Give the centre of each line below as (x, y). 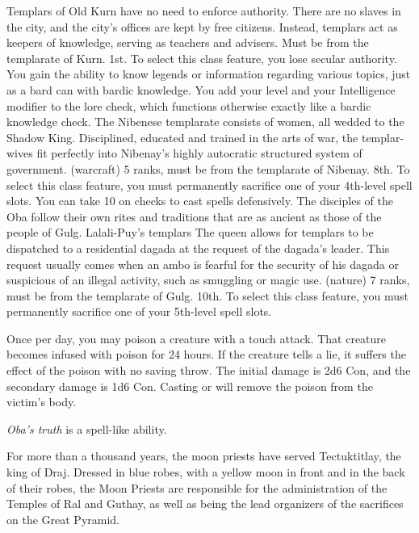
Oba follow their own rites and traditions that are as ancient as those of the (194, 216)
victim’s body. (42, 402)
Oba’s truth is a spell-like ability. (87, 428)
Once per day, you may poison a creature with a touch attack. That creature (197, 338)
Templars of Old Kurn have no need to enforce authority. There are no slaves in (204, 10)
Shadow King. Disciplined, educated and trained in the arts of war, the (182, 137)
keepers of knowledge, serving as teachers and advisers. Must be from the (188, 42)
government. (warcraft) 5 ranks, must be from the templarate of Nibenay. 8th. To (208, 168)
